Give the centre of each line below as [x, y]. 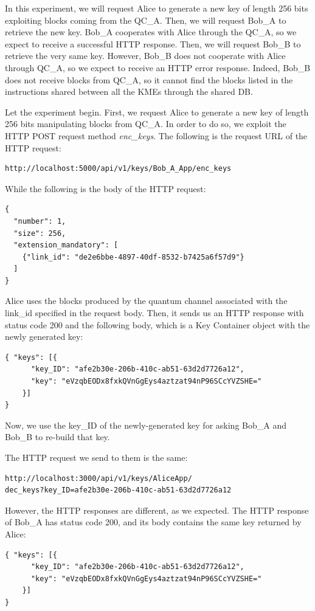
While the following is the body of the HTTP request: [106, 188]
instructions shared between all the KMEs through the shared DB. [129, 91]
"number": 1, [40, 221]
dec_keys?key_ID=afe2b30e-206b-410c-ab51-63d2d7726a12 [118, 490]
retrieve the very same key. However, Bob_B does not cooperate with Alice [145, 56]
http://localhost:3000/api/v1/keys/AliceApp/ [99, 478]
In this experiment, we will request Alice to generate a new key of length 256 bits [157, 8]
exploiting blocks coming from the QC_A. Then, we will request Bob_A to [146, 20]
